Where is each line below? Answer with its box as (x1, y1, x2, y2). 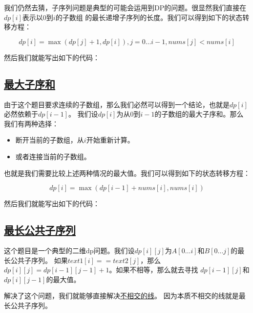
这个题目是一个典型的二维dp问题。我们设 (4, 245, 135, 255)
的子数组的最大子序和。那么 (154, 109, 244, 119)
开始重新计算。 (86, 135, 134, 145)
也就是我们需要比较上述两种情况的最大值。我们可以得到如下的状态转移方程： (4, 168, 250, 178)
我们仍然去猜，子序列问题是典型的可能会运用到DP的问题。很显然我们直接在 (4, 2, 247, 12)
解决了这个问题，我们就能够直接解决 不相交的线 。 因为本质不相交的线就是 (4, 290, 239, 301)
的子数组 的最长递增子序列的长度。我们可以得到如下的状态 (55, 12, 243, 22)
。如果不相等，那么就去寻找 (109, 265, 198, 275)
